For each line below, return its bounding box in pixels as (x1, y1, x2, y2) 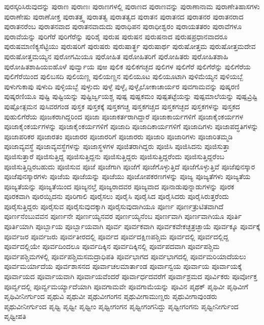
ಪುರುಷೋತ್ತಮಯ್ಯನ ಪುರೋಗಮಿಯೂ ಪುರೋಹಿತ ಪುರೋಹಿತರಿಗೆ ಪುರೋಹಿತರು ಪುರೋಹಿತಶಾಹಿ (4, 51, 228, 61)
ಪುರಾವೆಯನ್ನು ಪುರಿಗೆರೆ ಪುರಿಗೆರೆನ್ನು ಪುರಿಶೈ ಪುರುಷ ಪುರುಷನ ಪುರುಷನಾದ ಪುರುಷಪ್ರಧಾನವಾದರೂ (4, 31, 228, 41)
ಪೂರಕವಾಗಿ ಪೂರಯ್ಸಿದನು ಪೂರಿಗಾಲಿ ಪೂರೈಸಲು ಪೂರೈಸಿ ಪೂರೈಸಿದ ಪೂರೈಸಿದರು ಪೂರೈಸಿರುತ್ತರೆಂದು (4, 191, 229, 202)
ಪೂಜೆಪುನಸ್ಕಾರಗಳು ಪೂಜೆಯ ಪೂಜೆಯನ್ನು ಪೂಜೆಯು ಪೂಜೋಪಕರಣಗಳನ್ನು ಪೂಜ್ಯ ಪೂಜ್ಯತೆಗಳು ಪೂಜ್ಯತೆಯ (4, 171, 251, 182)
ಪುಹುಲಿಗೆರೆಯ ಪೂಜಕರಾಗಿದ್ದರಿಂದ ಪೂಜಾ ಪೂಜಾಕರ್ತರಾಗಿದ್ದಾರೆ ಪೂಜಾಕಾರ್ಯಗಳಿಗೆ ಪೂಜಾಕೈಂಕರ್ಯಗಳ (4, 111, 244, 121)
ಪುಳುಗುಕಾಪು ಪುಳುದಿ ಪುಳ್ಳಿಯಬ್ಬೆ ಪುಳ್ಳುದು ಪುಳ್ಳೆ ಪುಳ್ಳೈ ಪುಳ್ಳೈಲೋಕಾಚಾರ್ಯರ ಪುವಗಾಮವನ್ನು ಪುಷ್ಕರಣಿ (4, 81, 240, 91)
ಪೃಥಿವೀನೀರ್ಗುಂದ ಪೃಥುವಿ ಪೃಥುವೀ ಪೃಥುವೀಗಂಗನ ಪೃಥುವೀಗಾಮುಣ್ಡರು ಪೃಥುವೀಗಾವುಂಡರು (4, 291, 217, 302)
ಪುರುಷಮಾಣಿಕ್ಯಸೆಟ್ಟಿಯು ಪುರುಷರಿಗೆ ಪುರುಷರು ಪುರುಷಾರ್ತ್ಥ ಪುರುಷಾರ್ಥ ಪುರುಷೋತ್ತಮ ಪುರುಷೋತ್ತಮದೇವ (4, 41, 256, 52)
